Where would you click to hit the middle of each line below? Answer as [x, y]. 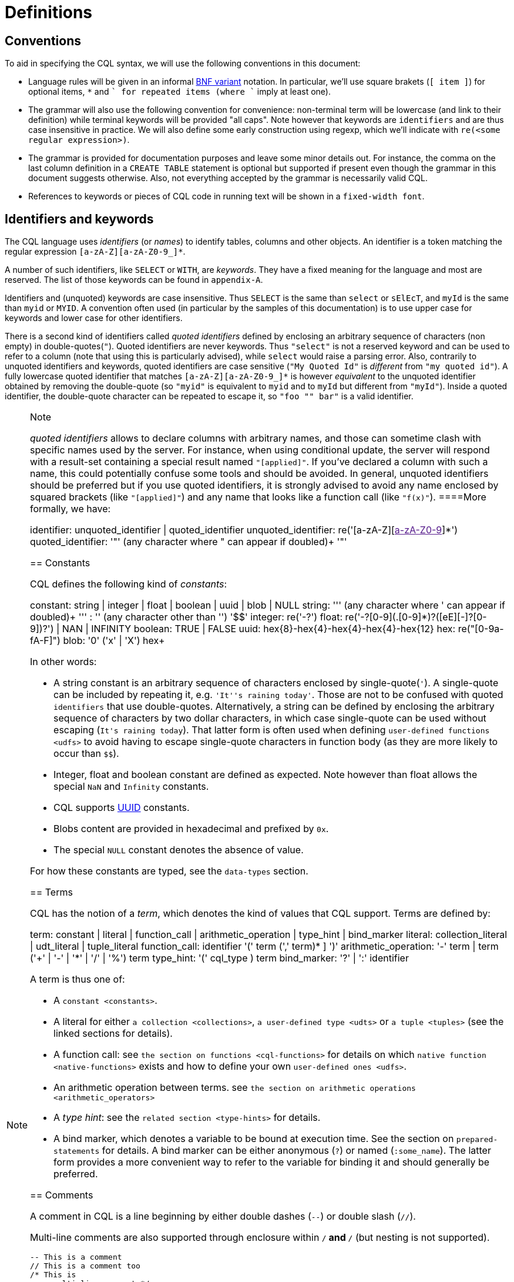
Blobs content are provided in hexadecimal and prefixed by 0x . [191, 829]
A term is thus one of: [78, 979]
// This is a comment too [85, 1266]
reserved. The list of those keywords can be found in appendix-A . [134, 280]
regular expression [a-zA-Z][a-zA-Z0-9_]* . [95, 252]
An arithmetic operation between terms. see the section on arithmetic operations [235, 1088]
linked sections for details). [113, 1034]
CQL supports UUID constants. [122, 808]
